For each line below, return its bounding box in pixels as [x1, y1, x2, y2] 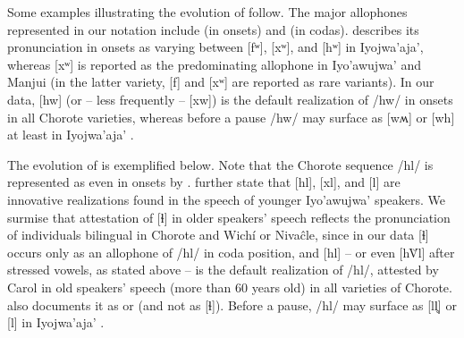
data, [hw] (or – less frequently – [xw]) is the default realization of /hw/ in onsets [7, 89, 453, 108]
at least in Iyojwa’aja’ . [7, 125, 134, 144]
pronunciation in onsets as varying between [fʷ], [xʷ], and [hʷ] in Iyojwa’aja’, [7, 38, 424, 56]
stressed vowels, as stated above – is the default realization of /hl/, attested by [7, 260, 439, 279]
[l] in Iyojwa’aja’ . [7, 313, 105, 332]
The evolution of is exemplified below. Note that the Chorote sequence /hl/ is [7, 155, 434, 173]
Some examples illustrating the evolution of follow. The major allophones [7, 3, 408, 21]
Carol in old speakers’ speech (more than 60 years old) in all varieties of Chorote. [7, 277, 452, 296]
